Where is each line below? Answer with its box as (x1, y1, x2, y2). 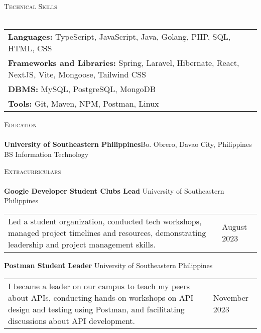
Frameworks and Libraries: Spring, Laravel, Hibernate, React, (8, 57, 239, 69)
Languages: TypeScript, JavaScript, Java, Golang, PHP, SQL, (8, 31, 231, 43)
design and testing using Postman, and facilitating (8, 303, 185, 315)
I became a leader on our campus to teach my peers (8, 280, 190, 292)
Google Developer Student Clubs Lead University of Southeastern (4, 185, 224, 196)
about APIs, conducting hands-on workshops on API (8, 291, 194, 303)
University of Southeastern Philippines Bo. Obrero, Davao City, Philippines (4, 139, 252, 149)
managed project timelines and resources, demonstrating (8, 226, 206, 238)
